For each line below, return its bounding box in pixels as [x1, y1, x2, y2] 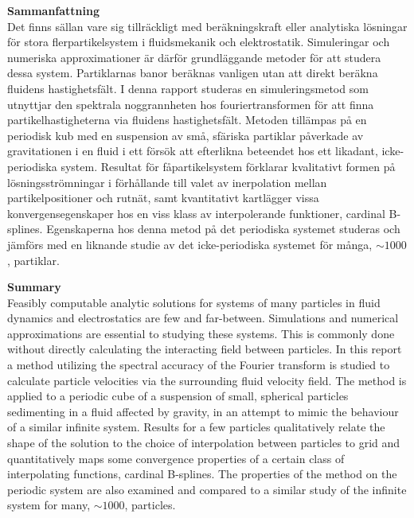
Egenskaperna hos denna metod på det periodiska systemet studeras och [46, 220, 400, 237]
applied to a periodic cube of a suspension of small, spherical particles [7, 388, 349, 404]
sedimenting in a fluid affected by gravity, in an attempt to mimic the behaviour [7, 403, 399, 419]
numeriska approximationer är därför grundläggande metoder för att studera [7, 49, 381, 65]
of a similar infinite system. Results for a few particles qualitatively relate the [7, 419, 385, 435]
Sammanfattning [7, 2, 100, 18]
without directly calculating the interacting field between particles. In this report [7, 341, 402, 357]
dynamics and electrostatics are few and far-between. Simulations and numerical [7, 310, 399, 326]
